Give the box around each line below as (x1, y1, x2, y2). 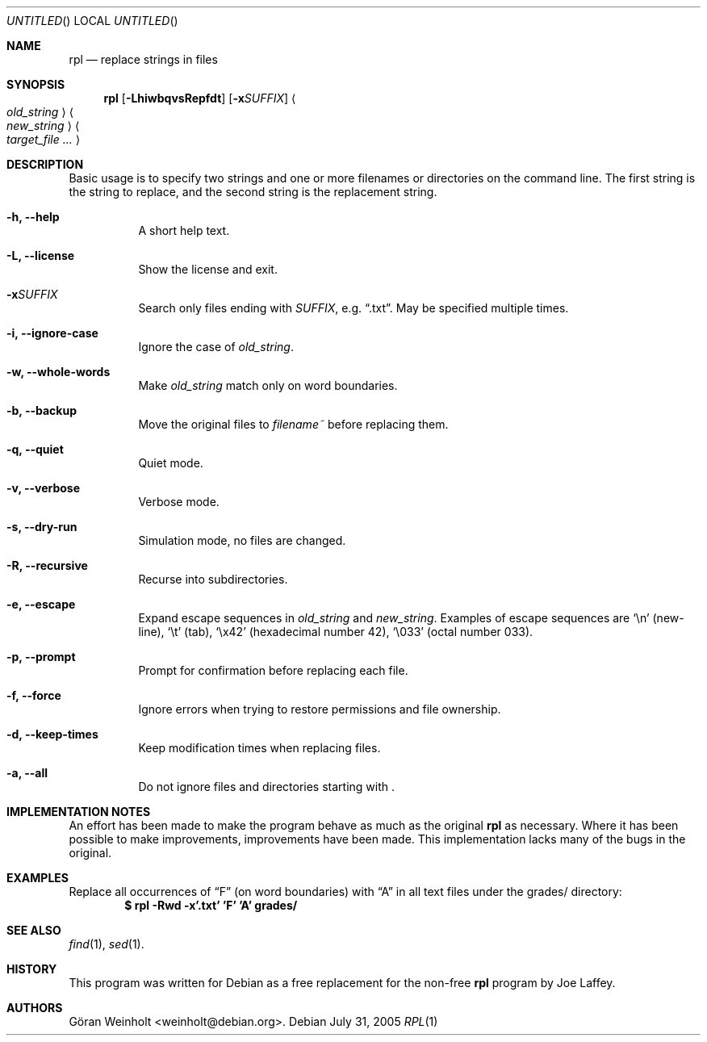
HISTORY (6, 962, 57, 976)
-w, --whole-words (6, 365, 111, 379)
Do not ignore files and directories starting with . (138, 780, 395, 793)
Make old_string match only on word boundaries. (138, 379, 398, 392)
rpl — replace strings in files (69, 52, 218, 66)
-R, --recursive (6, 559, 88, 572)
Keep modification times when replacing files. (138, 741, 381, 755)
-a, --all (6, 766, 48, 780)
